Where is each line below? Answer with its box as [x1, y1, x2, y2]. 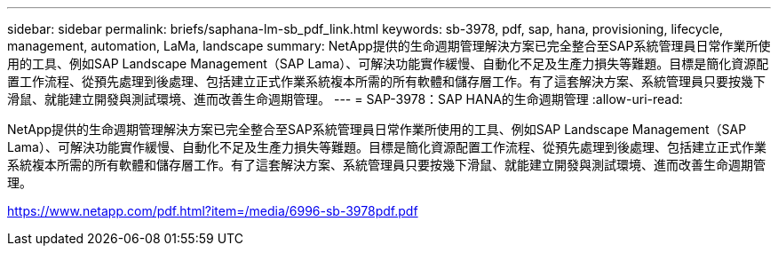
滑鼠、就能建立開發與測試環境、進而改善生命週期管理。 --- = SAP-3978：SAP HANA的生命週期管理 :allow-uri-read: [7, 91, 683, 107]
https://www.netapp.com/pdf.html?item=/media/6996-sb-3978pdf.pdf [7, 203, 418, 218]
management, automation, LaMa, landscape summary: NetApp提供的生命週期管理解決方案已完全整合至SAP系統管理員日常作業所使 [7, 38, 771, 53]
